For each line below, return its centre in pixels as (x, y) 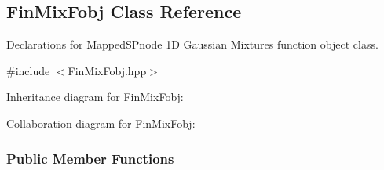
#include (28, 70)
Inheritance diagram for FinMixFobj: (95, 97)
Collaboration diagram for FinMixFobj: (101, 123)
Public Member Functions (90, 158)
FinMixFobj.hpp (107, 70)
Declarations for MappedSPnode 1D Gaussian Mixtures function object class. (192, 44)
